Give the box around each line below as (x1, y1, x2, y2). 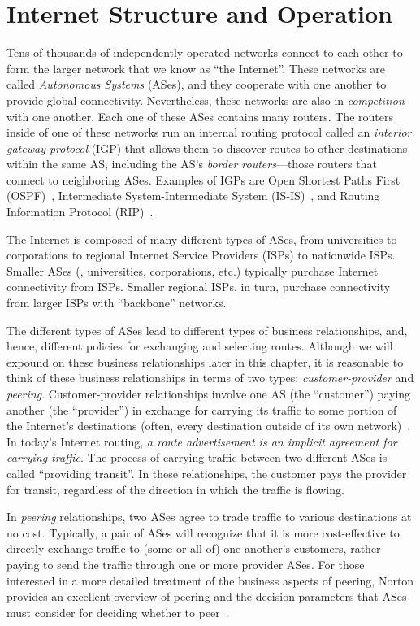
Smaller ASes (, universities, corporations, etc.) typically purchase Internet (6, 262, 379, 279)
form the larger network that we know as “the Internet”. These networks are (6, 59, 385, 76)
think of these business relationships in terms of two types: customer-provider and (6, 369, 414, 386)
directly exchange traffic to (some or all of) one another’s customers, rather (6, 540, 381, 557)
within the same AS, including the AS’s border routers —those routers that (6, 155, 377, 172)
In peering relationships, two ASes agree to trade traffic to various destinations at (6, 508, 412, 525)
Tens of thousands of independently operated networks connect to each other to (6, 44, 403, 61)
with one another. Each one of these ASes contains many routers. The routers (6, 107, 393, 124)
